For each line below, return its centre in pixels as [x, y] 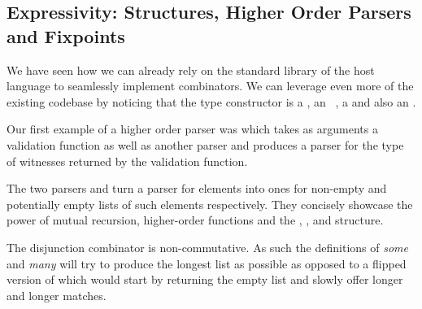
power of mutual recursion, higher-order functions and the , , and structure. [195, 220]
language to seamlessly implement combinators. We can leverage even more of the [210, 86]
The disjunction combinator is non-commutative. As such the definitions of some [207, 247]
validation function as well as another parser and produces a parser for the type [205, 144]
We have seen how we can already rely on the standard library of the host [191, 70]
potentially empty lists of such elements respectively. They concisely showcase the [210, 204]
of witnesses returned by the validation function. [127, 161]
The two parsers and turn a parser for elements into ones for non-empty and [197, 188]
